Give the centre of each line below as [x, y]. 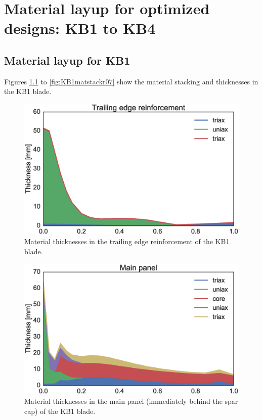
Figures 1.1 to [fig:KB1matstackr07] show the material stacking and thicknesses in [131, 81]
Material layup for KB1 [67, 60]
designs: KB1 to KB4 [80, 28]
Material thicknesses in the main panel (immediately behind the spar [131, 401]
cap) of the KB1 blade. [60, 411]
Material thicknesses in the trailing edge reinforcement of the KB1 [127, 241]
